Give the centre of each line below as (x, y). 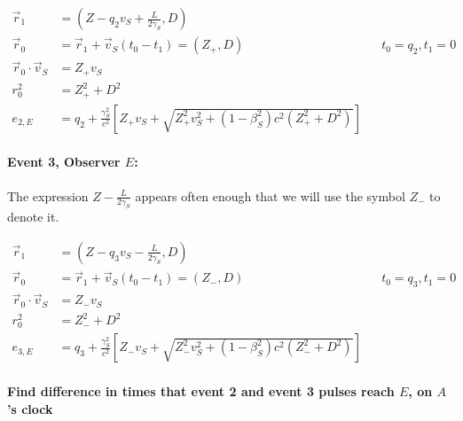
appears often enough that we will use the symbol (270, 195)
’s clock (30, 408)
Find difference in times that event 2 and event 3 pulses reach (201, 391)
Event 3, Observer (64, 162)
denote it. (33, 217)
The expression (48, 195)
